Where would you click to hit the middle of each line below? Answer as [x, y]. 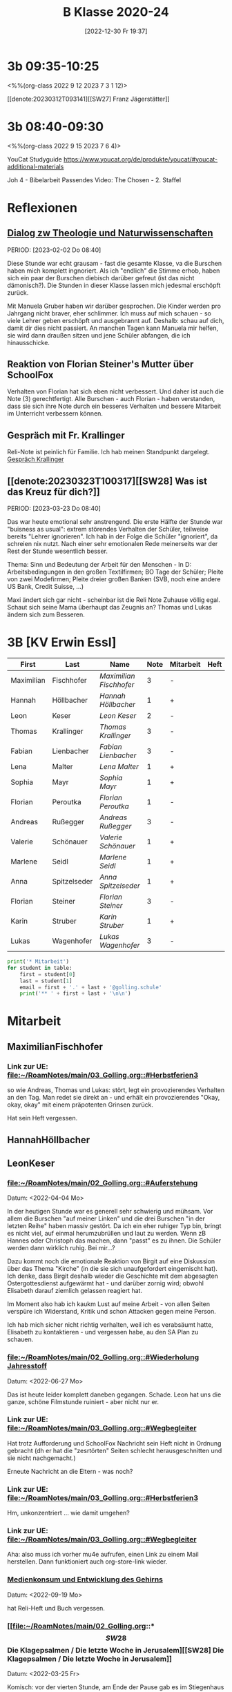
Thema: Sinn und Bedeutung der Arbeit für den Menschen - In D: [99, 565]
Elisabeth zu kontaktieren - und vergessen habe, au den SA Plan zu [103, 1332]
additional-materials [36, 166]
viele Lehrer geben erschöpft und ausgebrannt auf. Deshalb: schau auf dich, [116, 320]
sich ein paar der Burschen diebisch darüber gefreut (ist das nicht [101, 278]
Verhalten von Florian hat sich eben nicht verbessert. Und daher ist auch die [116, 391]
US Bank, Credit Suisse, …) [46, 587]
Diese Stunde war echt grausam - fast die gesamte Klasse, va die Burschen [115, 263]
